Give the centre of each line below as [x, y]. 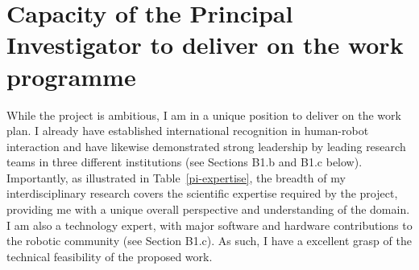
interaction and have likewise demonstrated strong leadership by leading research [206, 146]
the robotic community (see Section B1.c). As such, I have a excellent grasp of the [209, 241]
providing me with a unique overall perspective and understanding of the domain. [208, 209]
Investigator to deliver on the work [205, 45]
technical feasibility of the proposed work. [110, 256]
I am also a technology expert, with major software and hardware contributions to [209, 225]
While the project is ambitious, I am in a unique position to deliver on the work [204, 115]
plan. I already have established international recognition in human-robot [188, 131]
